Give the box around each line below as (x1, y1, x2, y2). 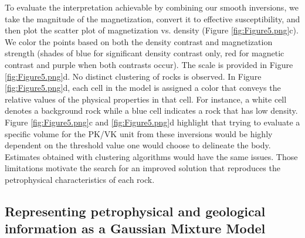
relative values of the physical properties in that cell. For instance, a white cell (5, 93, 287, 105)
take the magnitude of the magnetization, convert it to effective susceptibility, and (5, 12, 300, 25)
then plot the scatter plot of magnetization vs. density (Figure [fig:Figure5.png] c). (5, 24, 299, 36)
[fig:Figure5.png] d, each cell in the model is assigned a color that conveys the (5, 81, 281, 94)
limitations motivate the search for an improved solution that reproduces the (5, 162, 280, 174)
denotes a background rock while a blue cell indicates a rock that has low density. (5, 104, 298, 117)
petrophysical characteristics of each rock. (5, 173, 155, 185)
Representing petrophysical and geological (5, 202, 266, 220)
